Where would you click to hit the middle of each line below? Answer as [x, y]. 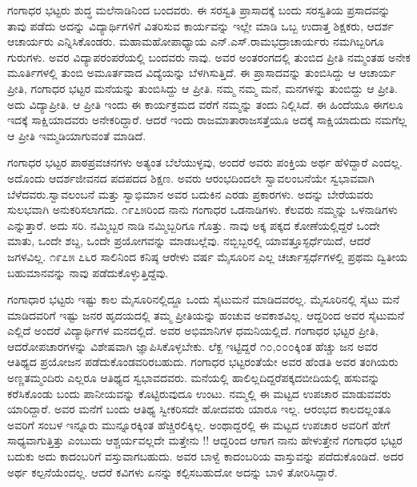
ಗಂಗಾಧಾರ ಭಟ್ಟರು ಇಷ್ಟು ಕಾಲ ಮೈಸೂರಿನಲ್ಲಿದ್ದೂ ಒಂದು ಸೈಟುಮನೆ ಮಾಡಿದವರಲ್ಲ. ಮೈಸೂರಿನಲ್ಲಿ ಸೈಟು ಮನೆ [204, 299]
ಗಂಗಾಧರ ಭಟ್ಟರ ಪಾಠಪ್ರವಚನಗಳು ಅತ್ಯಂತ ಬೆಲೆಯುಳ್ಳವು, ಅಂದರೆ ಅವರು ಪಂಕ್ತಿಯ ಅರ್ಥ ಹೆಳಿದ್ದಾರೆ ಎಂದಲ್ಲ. [205, 162]
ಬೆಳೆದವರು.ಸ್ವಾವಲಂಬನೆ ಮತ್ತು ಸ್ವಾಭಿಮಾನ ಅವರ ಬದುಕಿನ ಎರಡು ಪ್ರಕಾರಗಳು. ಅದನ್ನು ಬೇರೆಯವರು [190, 193]
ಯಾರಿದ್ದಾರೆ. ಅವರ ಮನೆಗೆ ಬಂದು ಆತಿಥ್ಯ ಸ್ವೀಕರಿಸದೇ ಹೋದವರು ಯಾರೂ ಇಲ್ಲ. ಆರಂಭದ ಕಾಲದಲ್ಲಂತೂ [199, 409]
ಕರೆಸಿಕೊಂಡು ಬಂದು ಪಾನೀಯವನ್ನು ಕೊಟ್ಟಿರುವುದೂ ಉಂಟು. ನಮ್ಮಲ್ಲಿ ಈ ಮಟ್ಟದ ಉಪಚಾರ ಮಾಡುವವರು [199, 393]
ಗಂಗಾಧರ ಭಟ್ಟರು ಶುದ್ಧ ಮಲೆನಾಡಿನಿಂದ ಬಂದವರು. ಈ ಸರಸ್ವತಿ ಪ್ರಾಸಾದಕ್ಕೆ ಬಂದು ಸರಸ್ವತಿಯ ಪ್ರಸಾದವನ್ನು [199, 10]
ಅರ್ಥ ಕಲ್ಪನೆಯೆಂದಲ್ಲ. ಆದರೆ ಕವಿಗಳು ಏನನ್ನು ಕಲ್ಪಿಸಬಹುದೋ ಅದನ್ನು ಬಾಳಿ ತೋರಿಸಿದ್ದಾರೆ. [172, 471]
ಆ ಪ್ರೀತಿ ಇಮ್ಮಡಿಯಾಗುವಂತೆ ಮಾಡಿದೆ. [77, 135]
